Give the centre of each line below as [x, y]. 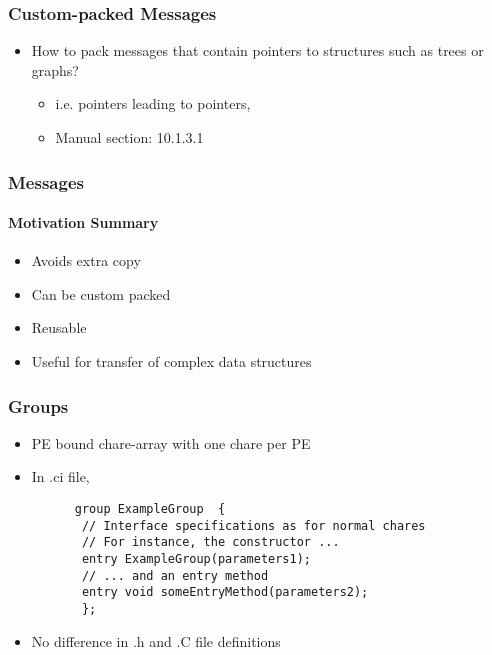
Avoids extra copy [86, 260]
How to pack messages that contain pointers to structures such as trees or [257, 50]
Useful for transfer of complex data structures [171, 361]
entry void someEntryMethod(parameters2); [225, 592]
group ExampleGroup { [150, 509]
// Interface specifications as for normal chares [253, 525]
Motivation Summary [83, 222]
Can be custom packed [101, 293]
